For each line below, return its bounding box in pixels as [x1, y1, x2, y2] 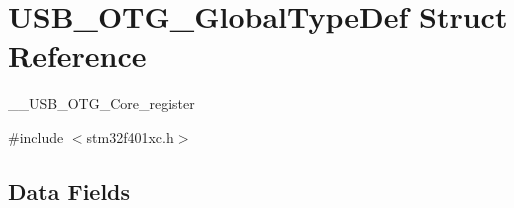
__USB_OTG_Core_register [8, 93, 195, 114]
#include [8, 126, 64, 147]
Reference [8, 35, 147, 76]
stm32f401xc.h [86, 126, 174, 147]
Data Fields [8, 175, 131, 206]
